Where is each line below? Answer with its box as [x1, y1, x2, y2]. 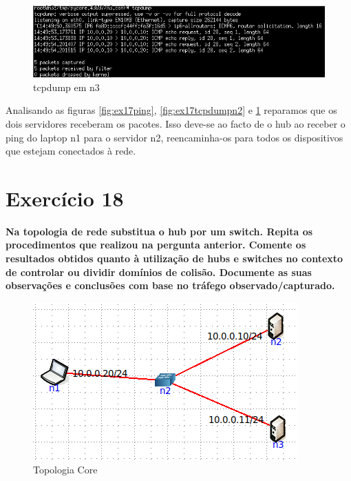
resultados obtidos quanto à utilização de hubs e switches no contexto [6, 251, 343, 265]
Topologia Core [33, 462, 98, 477]
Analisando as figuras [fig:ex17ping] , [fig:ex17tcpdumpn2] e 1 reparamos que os [6, 103, 337, 117]
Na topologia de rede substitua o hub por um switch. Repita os [6, 224, 313, 238]
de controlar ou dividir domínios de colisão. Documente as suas [6, 264, 312, 279]
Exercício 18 [6, 184, 124, 212]
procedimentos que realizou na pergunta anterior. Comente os [6, 237, 306, 252]
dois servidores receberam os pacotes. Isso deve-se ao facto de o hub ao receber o [6, 116, 345, 130]
